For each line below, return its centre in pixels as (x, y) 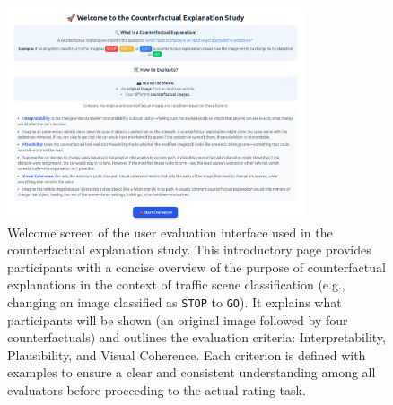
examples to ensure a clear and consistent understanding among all (192, 372)
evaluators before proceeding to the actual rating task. (157, 390)
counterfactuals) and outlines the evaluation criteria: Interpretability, (196, 337)
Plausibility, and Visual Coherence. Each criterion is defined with (187, 354)
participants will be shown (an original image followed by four (178, 319)
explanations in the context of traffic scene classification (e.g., (176, 284)
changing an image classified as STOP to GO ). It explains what (175, 302)
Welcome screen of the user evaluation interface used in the (170, 232)
